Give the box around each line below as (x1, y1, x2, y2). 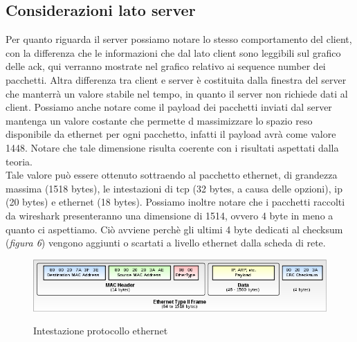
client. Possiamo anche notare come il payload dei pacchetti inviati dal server (6, 100, 332, 114)
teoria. (6, 154, 33, 168)
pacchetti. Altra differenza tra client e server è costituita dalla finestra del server (6, 72, 347, 87)
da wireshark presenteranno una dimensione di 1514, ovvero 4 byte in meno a (6, 208, 333, 222)
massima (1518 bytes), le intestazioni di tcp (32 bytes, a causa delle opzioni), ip (6, 181, 342, 195)
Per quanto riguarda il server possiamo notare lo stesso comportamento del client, (6, 32, 352, 46)
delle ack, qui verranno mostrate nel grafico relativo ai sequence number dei (6, 59, 326, 73)
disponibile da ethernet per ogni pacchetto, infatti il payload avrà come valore (6, 127, 336, 141)
